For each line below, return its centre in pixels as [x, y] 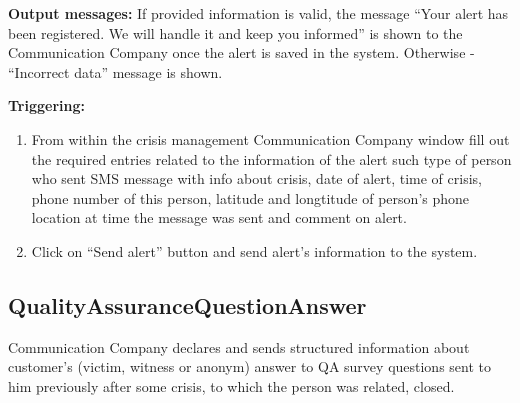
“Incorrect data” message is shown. [115, 71]
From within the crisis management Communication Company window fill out [270, 138]
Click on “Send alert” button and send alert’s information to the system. [254, 250]
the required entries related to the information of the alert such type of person [271, 158]
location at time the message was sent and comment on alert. [219, 217]
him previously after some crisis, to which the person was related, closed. [231, 385]
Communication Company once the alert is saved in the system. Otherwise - [241, 52]
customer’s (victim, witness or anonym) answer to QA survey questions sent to [250, 366]
